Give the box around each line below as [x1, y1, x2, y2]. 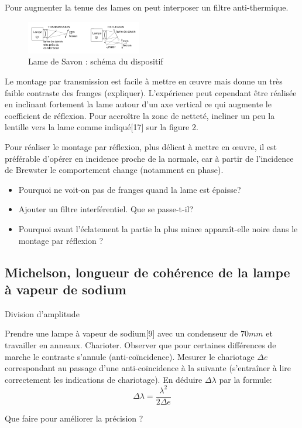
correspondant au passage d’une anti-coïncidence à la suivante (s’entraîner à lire [5, 362, 291, 374]
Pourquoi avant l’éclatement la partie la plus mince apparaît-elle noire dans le [18, 222, 298, 235]
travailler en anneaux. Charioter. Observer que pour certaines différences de [5, 338, 276, 351]
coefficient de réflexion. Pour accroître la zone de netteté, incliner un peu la [5, 109, 275, 121]
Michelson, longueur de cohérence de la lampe [5, 263, 290, 281]
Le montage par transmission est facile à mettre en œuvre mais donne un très [5, 75, 283, 87]
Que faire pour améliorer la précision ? [5, 412, 143, 424]
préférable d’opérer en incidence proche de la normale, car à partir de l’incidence [5, 152, 294, 164]
